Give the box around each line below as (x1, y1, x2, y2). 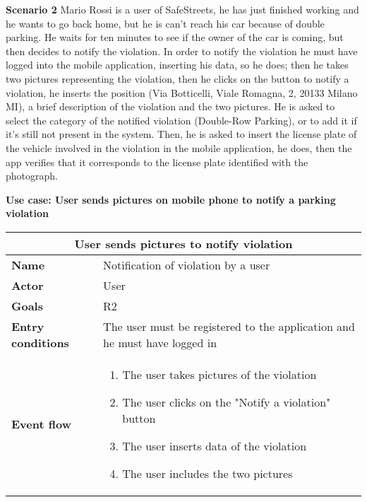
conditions (11, 334, 69, 351)
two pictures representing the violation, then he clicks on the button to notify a (6, 71, 349, 86)
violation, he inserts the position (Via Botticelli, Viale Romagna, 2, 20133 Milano (6, 85, 358, 100)
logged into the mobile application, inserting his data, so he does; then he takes (6, 57, 349, 72)
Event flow (11, 415, 71, 432)
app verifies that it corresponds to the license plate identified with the (6, 154, 308, 169)
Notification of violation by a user (103, 256, 270, 273)
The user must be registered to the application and (103, 317, 355, 334)
